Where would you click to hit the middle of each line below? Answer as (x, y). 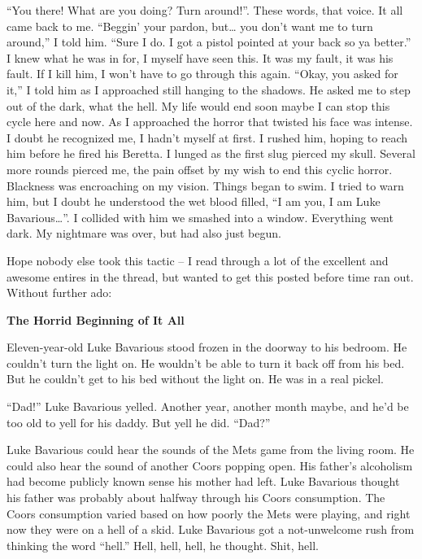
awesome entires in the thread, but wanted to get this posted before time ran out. (210, 276)
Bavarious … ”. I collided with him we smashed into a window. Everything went (200, 217)
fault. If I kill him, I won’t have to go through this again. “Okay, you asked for (202, 74)
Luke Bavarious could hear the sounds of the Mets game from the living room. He (211, 450)
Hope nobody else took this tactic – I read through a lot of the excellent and (198, 260)
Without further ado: (59, 293)
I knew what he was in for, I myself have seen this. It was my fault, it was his (200, 57)
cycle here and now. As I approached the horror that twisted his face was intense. (210, 122)
